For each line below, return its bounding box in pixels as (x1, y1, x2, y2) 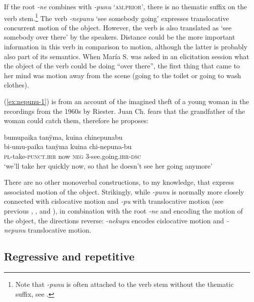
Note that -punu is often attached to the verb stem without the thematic (15, 279, 234, 289)
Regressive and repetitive (4, 249, 135, 264)
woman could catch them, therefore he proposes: (4, 115, 148, 126)
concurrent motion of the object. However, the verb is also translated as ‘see (4, 22, 232, 32)
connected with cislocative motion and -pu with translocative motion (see (4, 196, 224, 206)
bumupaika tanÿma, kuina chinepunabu (4, 131, 123, 142)
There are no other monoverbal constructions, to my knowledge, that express (4, 177, 234, 187)
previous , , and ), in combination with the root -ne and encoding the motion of (4, 205, 243, 216)
